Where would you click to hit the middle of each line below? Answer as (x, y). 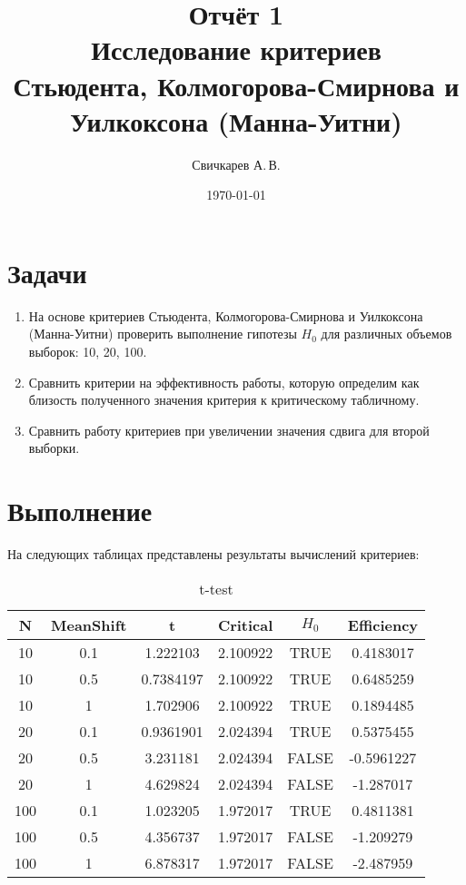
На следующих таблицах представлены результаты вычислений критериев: (213, 554)
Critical (245, 624)
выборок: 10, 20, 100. (88, 351)
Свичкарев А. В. (236, 164)
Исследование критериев (236, 49)
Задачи (47, 272)
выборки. (54, 448)
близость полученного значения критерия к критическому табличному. (224, 400)
